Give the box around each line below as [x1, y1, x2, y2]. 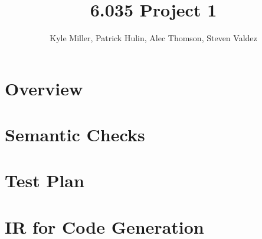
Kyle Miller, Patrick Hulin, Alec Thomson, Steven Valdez [50, 32, 257, 44]
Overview [5, 76, 83, 100]
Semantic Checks [5, 122, 145, 147]
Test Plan [5, 168, 84, 192]
